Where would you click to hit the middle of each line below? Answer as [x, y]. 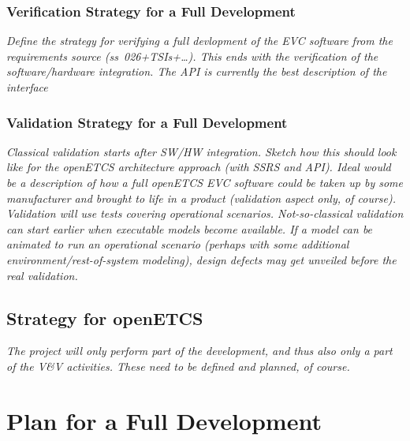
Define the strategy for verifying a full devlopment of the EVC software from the [199, 41]
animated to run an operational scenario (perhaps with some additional [178, 244]
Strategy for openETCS [105, 318]
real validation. [42, 275]
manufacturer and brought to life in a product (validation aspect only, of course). [201, 198]
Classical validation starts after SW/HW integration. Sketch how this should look [201, 151]
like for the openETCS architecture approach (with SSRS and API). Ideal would [199, 167]
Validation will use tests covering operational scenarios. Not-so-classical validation [205, 213]
